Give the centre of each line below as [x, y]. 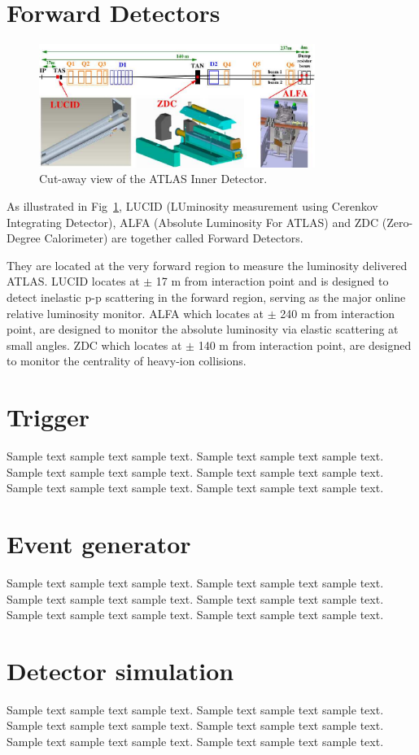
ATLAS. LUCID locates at [73, 281]
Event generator [99, 544]
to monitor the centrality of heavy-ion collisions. [127, 361]
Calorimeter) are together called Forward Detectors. [174, 238]
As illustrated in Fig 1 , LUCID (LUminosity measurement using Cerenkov [192, 206]
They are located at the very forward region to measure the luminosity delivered [207, 265]
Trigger [48, 417]
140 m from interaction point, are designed [305, 345]
